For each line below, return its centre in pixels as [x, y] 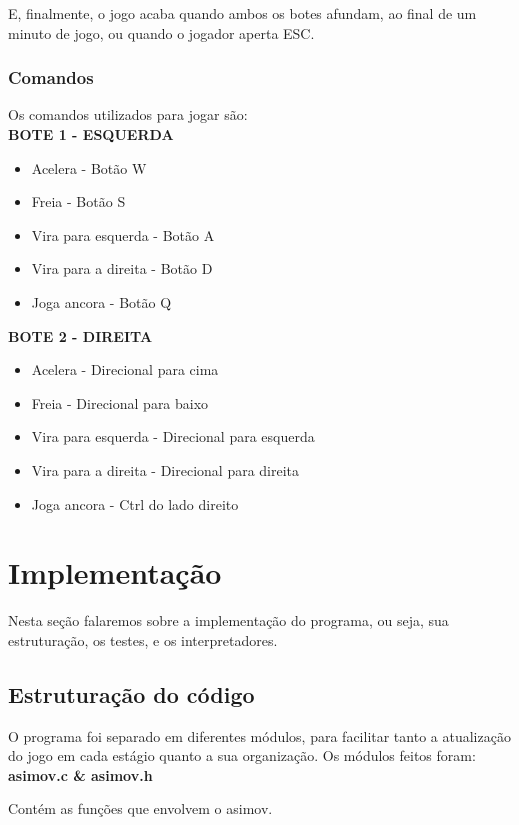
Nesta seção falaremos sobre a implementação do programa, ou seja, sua [228, 620]
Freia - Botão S [78, 201]
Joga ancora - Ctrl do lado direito [135, 503]
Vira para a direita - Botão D [122, 268]
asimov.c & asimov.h [80, 774]
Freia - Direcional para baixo [120, 402]
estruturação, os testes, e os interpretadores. [143, 639]
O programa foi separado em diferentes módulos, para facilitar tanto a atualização [259, 735]
